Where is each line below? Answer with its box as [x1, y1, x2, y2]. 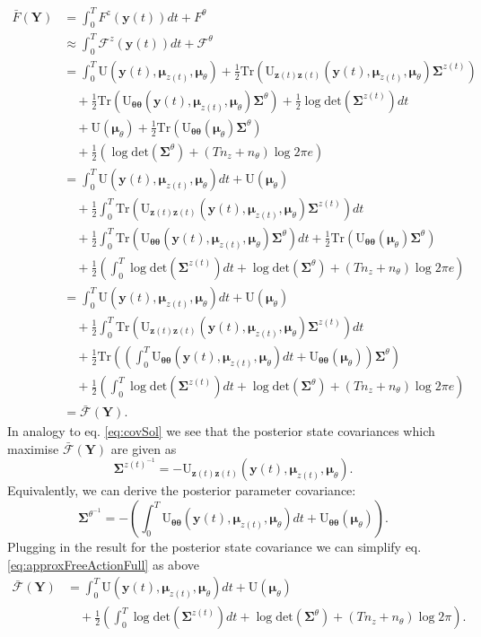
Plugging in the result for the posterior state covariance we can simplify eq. [7, 537, 422, 556]
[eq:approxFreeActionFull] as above [7, 554, 200, 573]
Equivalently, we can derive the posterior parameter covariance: [7, 481, 356, 500]
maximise [7, 439, 59, 458]
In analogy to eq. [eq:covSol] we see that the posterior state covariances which [7, 422, 435, 441]
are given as [110, 439, 177, 458]
